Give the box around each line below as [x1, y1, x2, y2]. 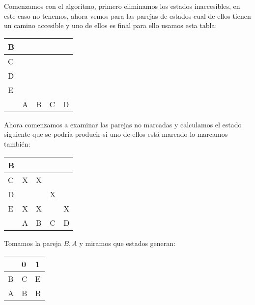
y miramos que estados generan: [79, 238, 175, 248]
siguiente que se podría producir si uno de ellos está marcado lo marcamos [4, 129, 228, 139]
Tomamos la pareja [4, 238, 61, 248]
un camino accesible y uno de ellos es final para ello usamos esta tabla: [4, 20, 217, 30]
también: [4, 138, 30, 149]
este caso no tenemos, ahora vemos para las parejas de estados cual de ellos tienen [4, 10, 251, 21]
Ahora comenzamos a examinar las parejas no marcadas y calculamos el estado [4, 119, 242, 129]
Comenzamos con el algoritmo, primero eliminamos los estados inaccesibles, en [4, 1, 240, 11]
